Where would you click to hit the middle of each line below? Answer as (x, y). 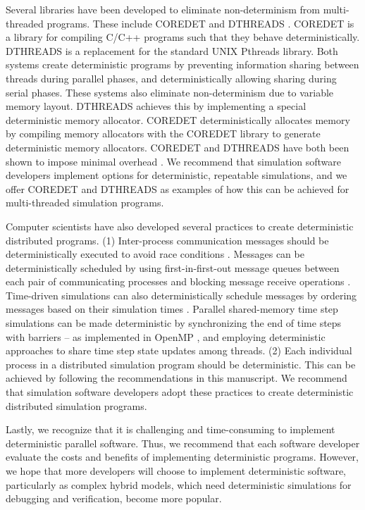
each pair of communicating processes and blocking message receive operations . (178, 281)
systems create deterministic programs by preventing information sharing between (182, 64)
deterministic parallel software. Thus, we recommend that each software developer (183, 443)
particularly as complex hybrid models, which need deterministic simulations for (179, 484)
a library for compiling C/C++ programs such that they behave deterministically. (183, 37)
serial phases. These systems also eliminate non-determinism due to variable (170, 92)
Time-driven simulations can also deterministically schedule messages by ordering (181, 295)
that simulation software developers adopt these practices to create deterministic (180, 392)
